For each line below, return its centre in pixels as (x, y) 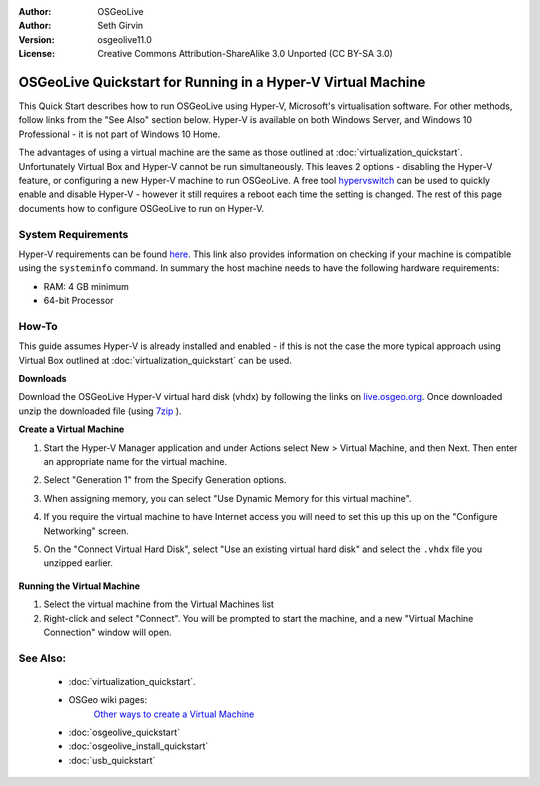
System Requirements (73, 234)
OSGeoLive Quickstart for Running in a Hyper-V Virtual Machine (222, 81)
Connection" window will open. (107, 632)
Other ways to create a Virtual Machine (174, 714)
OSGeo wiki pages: (108, 700)
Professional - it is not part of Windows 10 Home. (119, 134)
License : (36, 54)
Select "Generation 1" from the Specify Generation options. (165, 480)
